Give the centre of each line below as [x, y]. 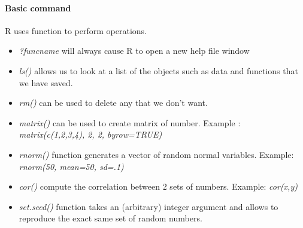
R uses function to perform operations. [76, 30]
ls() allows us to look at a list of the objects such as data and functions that [158, 70]
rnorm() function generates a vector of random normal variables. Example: [156, 154]
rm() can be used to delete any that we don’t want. [113, 103]
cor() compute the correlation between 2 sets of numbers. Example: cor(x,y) [158, 186]
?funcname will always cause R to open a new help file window [134, 51]
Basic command [38, 7]
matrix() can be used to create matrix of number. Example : [130, 122]
